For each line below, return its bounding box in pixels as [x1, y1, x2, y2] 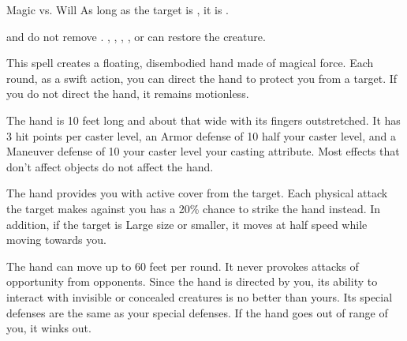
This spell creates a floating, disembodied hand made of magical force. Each [6, 54, 374, 71]
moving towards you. [6, 231, 106, 248]
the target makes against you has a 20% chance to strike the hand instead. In [6, 200, 381, 216]
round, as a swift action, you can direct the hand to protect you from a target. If [6, 69, 398, 86]
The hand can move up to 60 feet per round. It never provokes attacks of [6, 257, 359, 274]
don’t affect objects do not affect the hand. [6, 158, 214, 174]
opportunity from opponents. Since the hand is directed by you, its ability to [6, 273, 378, 290]
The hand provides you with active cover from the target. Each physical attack [6, 185, 388, 201]
